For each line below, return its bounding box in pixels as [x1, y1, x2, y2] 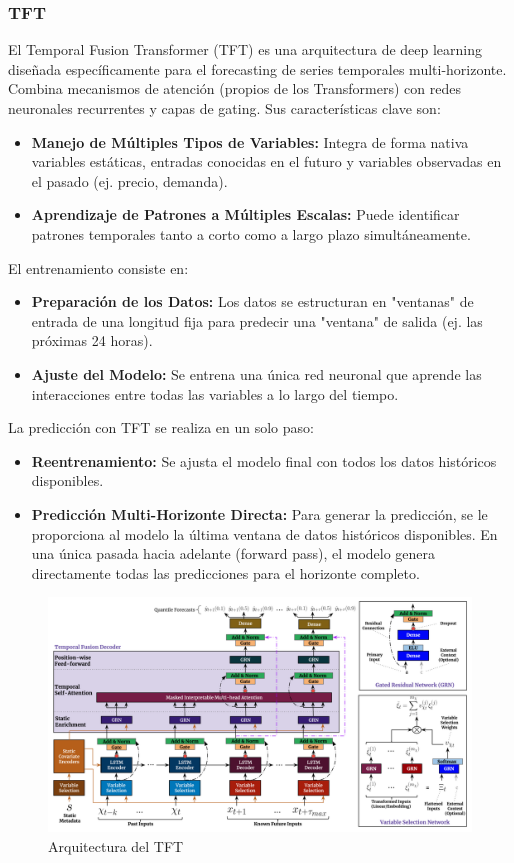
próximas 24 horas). [31, 330, 153, 351]
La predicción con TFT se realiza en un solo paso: [8, 417, 314, 438]
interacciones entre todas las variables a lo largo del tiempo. [31, 383, 399, 404]
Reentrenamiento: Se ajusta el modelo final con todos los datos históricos [31, 450, 497, 471]
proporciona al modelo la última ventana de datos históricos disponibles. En [31, 523, 498, 544]
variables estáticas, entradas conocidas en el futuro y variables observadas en [31, 151, 502, 172]
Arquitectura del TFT [48, 836, 184, 857]
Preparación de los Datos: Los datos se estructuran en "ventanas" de [31, 291, 474, 312]
